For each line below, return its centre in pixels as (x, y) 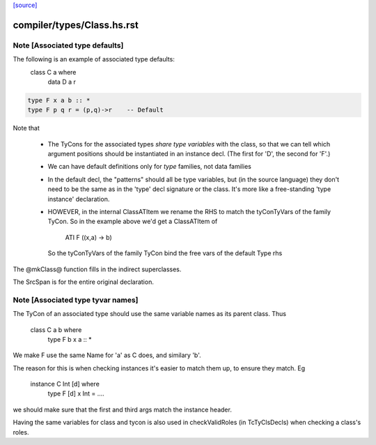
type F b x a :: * (70, 339)
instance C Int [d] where (65, 384)
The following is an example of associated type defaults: (94, 59)
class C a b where (56, 330)
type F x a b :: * (59, 100)
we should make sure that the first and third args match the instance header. (123, 409)
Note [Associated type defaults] (68, 45)
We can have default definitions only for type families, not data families (150, 167)
